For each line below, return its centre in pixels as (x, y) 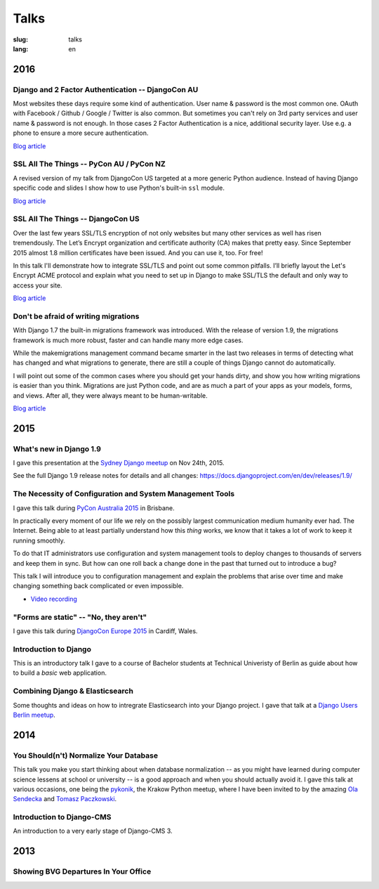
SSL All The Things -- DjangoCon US (76, 219)
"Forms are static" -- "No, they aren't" (80, 617)
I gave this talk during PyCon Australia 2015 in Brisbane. (94, 508)
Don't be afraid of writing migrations (76, 316)
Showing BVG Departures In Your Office (82, 871)
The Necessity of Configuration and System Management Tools (124, 494)
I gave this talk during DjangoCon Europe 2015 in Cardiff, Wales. (105, 631)
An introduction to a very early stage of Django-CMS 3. (93, 831)
